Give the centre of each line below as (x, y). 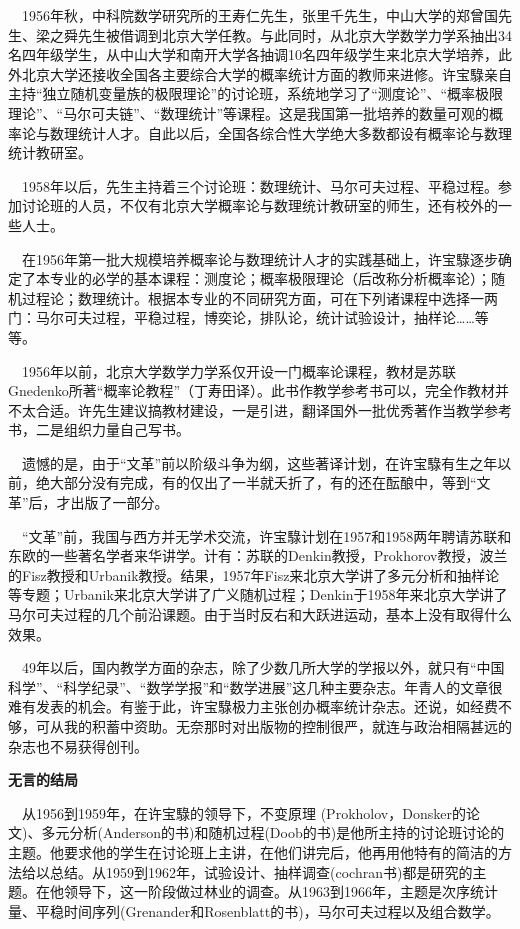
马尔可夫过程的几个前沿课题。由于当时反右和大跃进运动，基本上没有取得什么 (260, 614)
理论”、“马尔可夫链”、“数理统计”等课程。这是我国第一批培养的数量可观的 (249, 112)
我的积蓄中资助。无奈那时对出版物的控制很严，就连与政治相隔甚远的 (287, 726)
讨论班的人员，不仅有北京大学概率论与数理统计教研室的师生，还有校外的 (259, 205)
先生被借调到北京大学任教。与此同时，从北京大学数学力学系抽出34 (294, 34)
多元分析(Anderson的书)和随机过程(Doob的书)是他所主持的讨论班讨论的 (273, 832)
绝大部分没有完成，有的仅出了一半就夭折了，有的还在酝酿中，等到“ (256, 482)
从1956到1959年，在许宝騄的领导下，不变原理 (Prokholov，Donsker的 (244, 812)
